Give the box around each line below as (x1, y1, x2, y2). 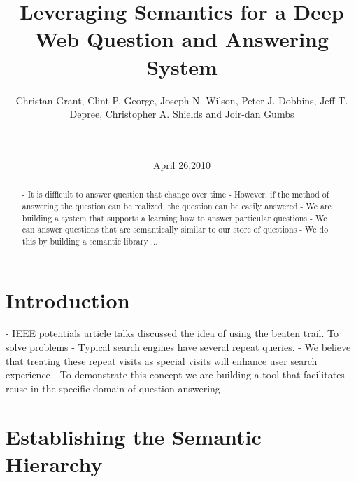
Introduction (6, 285, 130, 314)
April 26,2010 (152, 157, 211, 172)
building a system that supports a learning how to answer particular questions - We (22, 212, 327, 223)
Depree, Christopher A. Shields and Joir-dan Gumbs (69, 106, 294, 121)
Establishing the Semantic (6, 422, 262, 450)
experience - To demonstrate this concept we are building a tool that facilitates (6, 367, 345, 382)
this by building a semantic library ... (22, 235, 158, 247)
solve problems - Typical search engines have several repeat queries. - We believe (6, 340, 351, 354)
